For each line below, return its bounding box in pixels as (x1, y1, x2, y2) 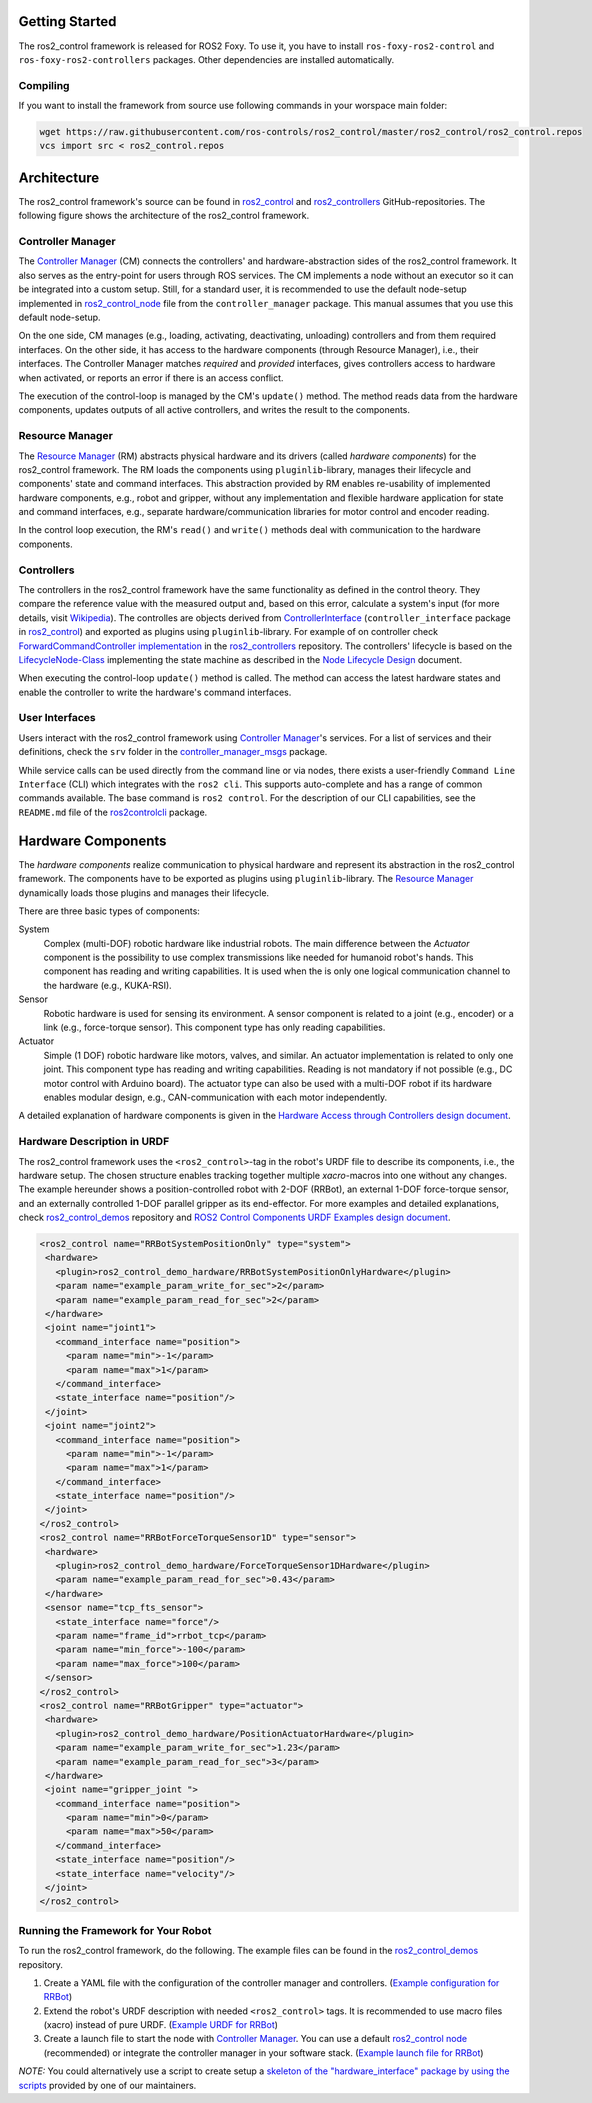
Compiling (18, 78, 70, 92)
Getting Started (18, 13, 117, 30)
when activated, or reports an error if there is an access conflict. (18, 371, 284, 384)
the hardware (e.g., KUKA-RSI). (43, 979, 172, 991)
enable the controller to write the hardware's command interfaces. (18, 686, 292, 698)
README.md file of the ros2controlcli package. (18, 806, 208, 818)
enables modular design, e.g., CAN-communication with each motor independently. (43, 1091, 388, 1103)
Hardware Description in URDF (18, 1135, 170, 1149)
